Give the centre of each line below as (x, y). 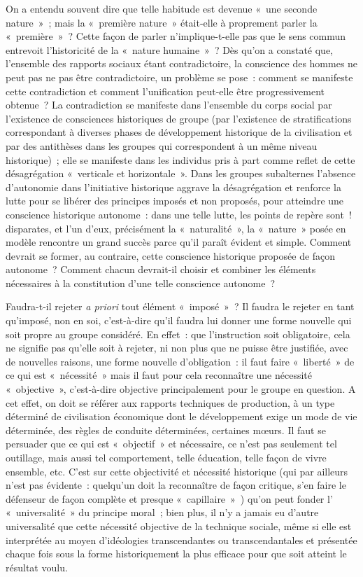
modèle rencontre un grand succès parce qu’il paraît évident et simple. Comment (179, 242)
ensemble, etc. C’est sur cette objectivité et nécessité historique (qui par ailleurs (177, 471)
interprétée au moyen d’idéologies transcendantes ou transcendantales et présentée (181, 540)
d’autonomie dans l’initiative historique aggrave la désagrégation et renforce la (173, 187)
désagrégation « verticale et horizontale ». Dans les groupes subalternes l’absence (181, 173)
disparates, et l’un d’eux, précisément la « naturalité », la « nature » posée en (176, 228)
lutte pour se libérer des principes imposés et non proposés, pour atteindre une (175, 201)
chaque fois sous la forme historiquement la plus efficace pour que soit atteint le (176, 554)
